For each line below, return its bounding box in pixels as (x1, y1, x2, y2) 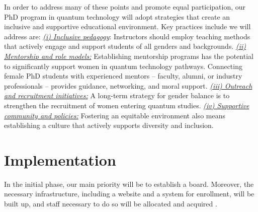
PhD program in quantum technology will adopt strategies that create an (4, 11, 230, 22)
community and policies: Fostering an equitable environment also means (4, 110, 225, 120)
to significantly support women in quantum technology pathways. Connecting (4, 60, 242, 71)
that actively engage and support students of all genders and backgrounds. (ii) (4, 41, 246, 51)
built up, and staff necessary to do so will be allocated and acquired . (4, 198, 217, 209)
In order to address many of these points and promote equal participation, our (4, 2, 246, 12)
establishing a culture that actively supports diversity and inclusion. (4, 120, 214, 130)
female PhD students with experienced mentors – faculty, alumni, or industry (4, 70, 242, 81)
